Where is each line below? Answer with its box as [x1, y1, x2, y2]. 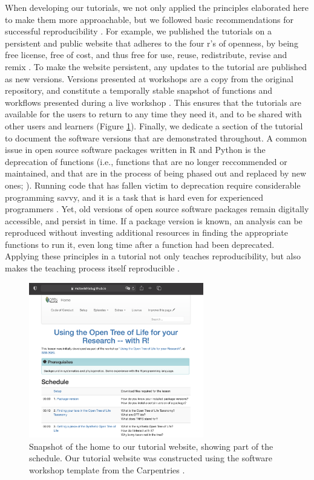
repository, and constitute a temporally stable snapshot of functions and [5, 84, 273, 97]
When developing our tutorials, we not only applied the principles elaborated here [5, 1, 309, 13]
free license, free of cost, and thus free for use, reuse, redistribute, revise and [5, 48, 287, 61]
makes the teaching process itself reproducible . [5, 262, 180, 274]
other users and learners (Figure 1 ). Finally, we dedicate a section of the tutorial [5, 119, 303, 132]
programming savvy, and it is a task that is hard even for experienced [5, 190, 264, 203]
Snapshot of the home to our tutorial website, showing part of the [29, 439, 273, 452]
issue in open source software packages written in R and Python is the [5, 143, 266, 156]
